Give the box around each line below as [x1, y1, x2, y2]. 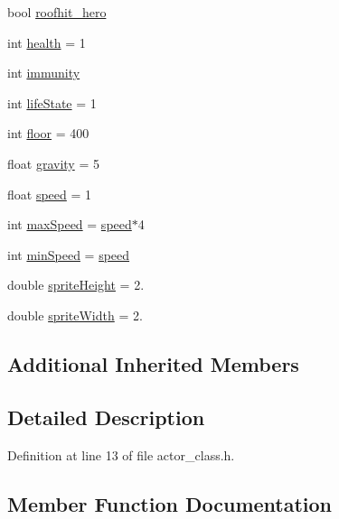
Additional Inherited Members [7, 349, 299, 377]
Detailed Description [7, 403, 205, 431]
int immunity [7, 63, 80, 82]
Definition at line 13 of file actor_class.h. [7, 445, 235, 464]
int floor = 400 [7, 124, 89, 143]
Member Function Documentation [7, 489, 333, 517]
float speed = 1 [7, 184, 92, 203]
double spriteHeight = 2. [7, 275, 145, 294]
